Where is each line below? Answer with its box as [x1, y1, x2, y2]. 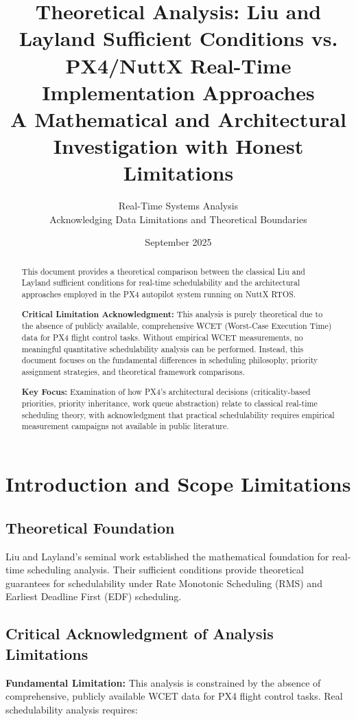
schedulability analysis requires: [5, 702, 138, 716]
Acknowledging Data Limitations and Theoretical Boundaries [49, 211, 307, 226]
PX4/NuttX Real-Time [65, 51, 292, 79]
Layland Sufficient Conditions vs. [19, 24, 338, 52]
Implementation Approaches [42, 78, 315, 106]
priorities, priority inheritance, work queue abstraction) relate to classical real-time [21, 398, 318, 409]
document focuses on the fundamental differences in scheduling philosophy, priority [21, 354, 318, 366]
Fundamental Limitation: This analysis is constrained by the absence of [5, 675, 321, 689]
